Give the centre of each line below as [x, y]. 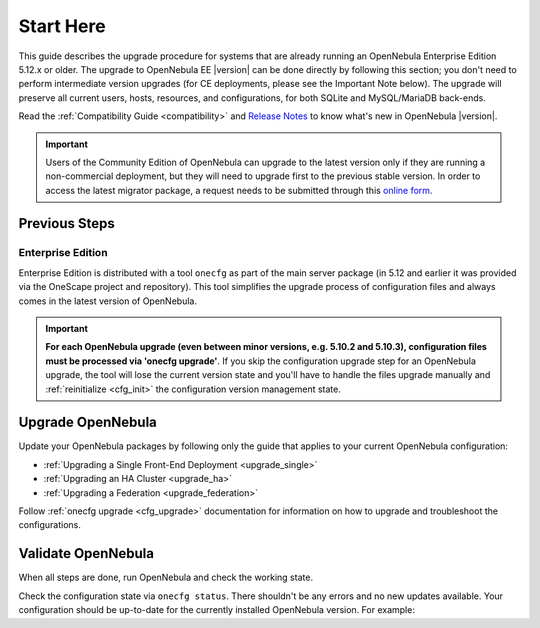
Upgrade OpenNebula [87, 422]
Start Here [62, 26]
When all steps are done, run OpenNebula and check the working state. [166, 577]
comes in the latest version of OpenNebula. [107, 301]
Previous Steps [66, 223]
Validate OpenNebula [86, 553]
